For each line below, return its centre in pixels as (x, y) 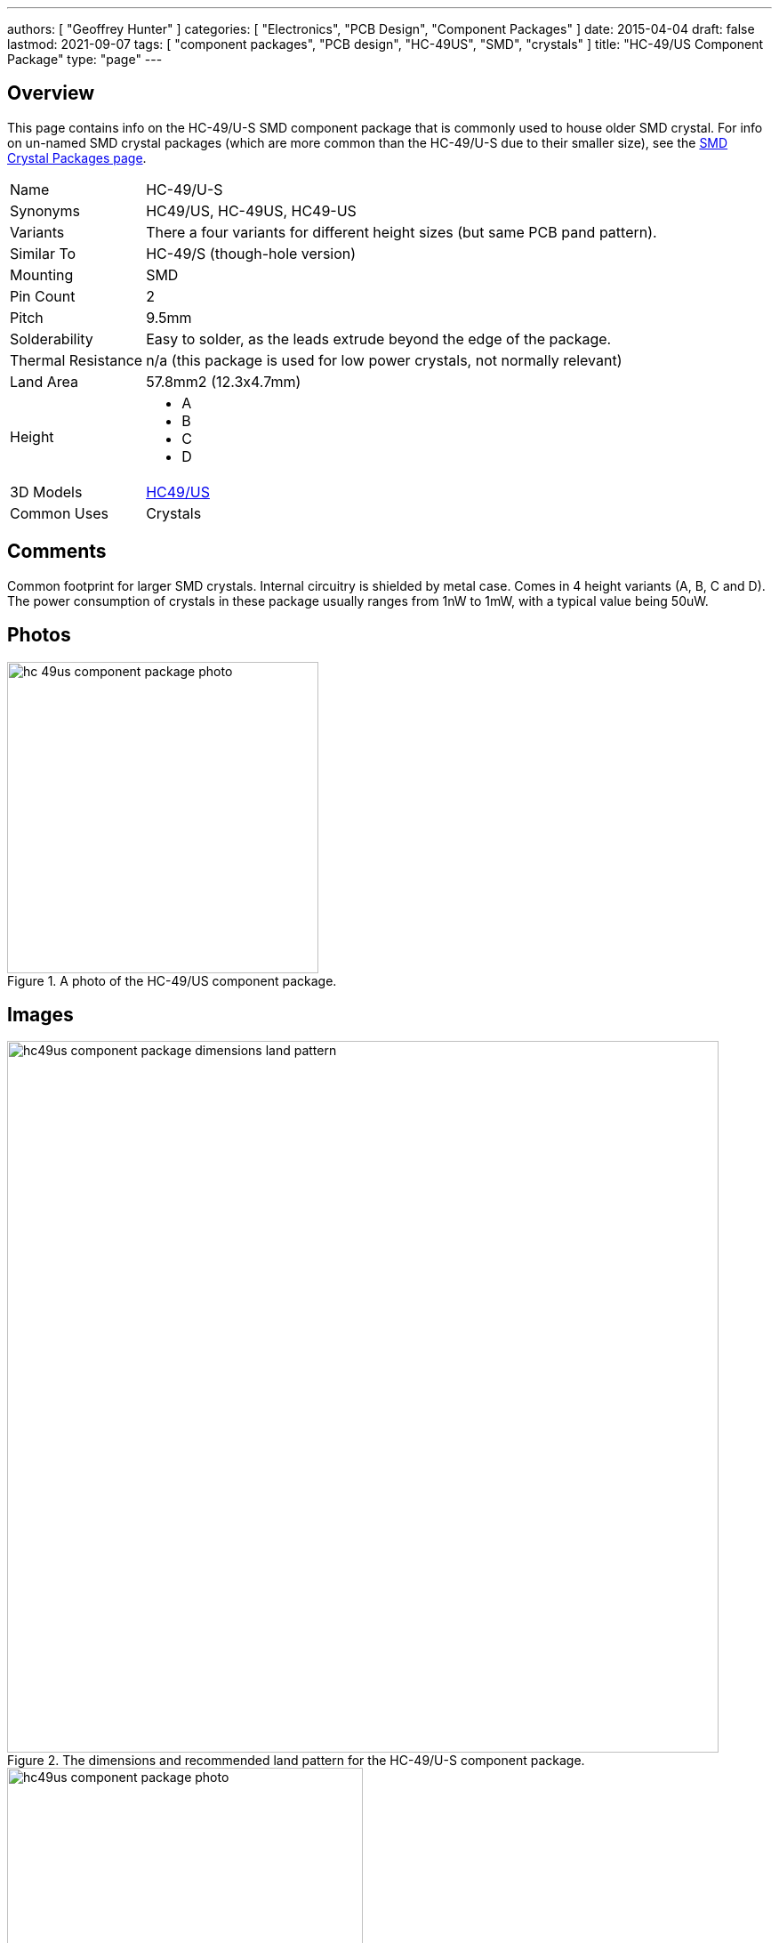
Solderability (52, 339)
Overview (51, 93)
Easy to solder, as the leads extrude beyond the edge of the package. (379, 339)
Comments (57, 552)
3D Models (46, 492)
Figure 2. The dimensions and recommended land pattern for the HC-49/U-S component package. (296, 1761)
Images (40, 1014)
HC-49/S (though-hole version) (251, 253)
